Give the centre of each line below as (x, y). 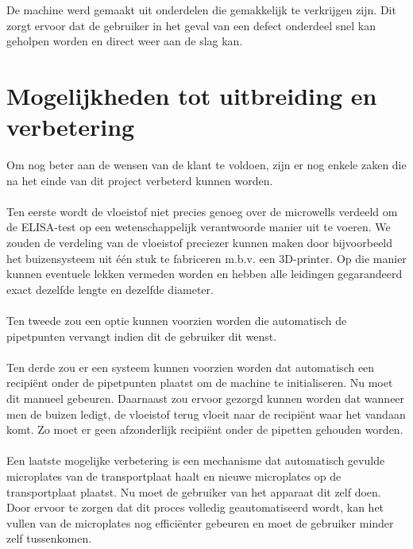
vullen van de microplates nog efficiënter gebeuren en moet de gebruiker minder (200, 522)
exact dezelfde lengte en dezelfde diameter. (110, 289)
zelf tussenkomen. (49, 538)
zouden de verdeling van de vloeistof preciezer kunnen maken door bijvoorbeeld (200, 243)
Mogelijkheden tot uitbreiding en (192, 95)
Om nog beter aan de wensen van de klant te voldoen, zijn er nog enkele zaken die (206, 165)
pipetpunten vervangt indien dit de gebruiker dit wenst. (142, 336)
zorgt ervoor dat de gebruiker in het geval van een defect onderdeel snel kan (191, 25)
